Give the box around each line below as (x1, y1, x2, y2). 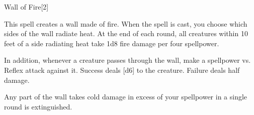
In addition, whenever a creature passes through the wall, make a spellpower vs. (4, 55, 251, 65)
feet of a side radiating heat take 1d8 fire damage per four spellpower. (4, 38, 219, 48)
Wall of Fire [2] (4, 2, 49, 12)
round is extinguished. (4, 101, 72, 111)
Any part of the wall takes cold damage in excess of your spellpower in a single (4, 91, 247, 102)
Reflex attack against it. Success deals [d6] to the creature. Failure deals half (4, 64, 240, 75)
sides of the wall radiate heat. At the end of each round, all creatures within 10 (4, 28, 248, 39)
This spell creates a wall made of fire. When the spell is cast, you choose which (4, 18, 247, 29)
